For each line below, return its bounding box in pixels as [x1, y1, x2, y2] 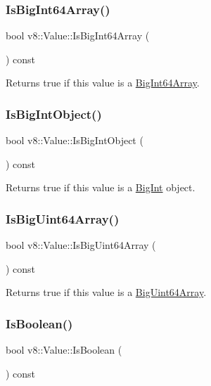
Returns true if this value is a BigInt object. [6, 180, 196, 195]
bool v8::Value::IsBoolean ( [6, 342, 122, 357]
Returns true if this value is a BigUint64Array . [6, 285, 207, 300]
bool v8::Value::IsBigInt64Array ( [6, 28, 150, 43]
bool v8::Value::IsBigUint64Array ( [6, 238, 156, 252]
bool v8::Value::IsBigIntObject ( [6, 133, 143, 148]
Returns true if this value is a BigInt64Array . [6, 75, 200, 90]
